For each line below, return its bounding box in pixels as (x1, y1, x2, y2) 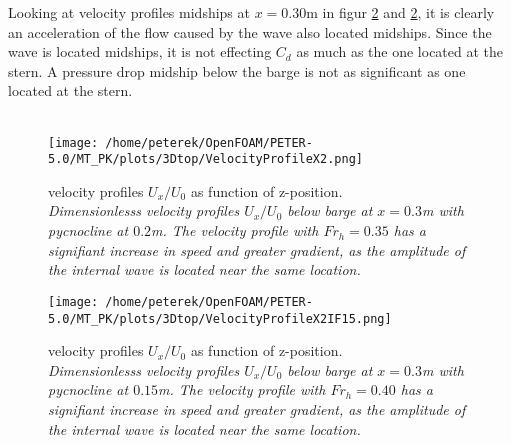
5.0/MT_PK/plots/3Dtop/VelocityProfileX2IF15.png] (48, 311, 392, 326)
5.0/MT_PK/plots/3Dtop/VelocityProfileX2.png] (48, 152, 363, 167)
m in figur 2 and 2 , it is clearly (306, 2, 495, 22)
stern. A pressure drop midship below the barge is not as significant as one (8, 60, 466, 81)
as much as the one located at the (296, 41, 504, 62)
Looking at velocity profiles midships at (8, 2, 250, 22)
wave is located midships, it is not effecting (8, 41, 272, 62)
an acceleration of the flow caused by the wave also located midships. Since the (8, 21, 492, 42)
